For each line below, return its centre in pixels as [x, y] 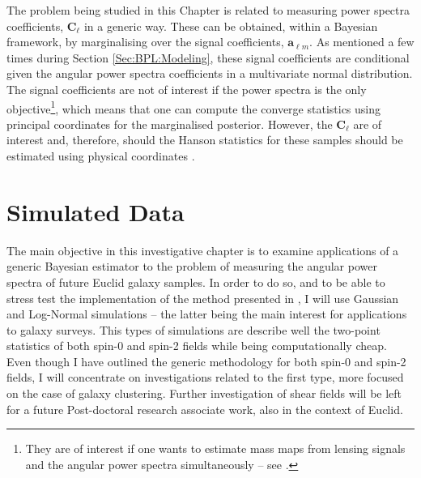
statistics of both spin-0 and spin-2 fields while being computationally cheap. [197, 346]
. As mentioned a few [362, 42]
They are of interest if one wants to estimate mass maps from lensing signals [215, 448]
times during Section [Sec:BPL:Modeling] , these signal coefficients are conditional [208, 57]
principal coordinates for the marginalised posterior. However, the [170, 124]
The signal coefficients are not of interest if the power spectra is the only [187, 89]
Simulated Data [96, 211]
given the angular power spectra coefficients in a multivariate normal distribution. [210, 73]
